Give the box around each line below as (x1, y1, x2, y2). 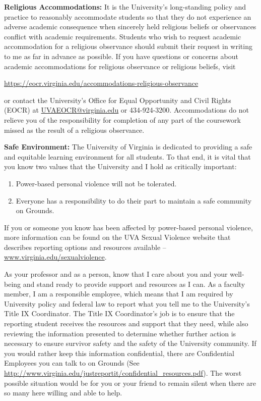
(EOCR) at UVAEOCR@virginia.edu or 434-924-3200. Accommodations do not (4, 105, 249, 115)
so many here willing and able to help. (4, 387, 122, 398)
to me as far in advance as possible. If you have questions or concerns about (4, 51, 238, 61)
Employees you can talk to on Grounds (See (4, 358, 140, 368)
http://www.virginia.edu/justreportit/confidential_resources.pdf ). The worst (4, 368, 242, 378)
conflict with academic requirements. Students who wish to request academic (4, 31, 241, 41)
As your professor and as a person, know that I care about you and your (4, 269, 228, 279)
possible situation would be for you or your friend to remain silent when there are (4, 377, 256, 388)
